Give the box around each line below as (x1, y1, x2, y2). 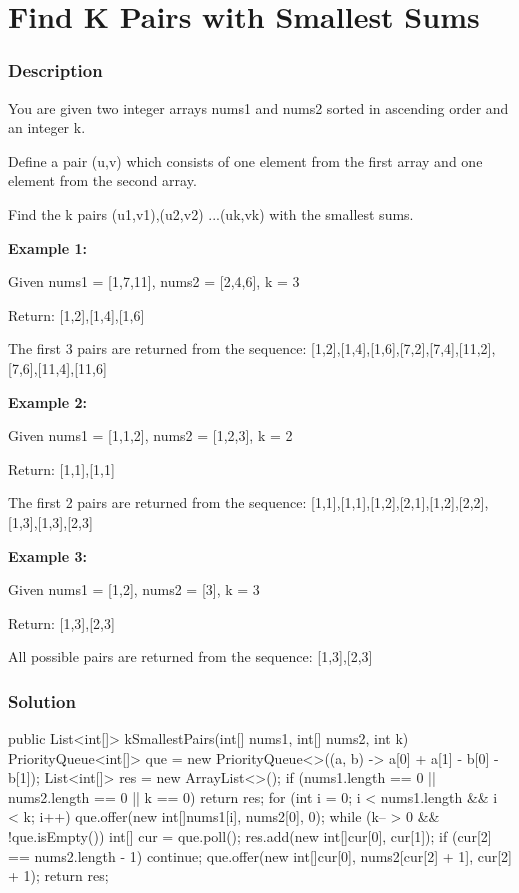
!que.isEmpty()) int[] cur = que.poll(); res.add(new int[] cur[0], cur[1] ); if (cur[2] (8, 826, 492, 847)
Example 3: (8, 545, 87, 566)
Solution (8, 688, 76, 713)
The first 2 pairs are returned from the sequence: (8, 492, 307, 513)
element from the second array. (8, 170, 197, 191)
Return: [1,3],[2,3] (8, 612, 115, 633)
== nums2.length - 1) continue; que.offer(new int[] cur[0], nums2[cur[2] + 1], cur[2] (8, 845, 512, 866)
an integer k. (8, 117, 86, 138)
